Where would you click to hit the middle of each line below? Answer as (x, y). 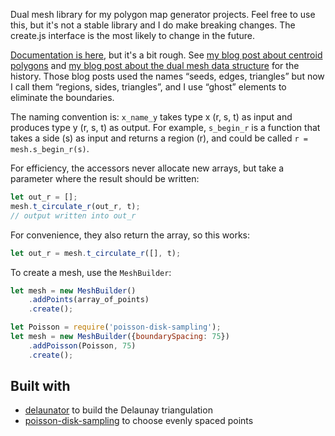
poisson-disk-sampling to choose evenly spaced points (139, 421)
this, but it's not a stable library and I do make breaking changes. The (153, 25)
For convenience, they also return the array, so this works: (130, 235)
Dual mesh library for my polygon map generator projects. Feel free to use (163, 14)
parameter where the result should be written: (105, 178)
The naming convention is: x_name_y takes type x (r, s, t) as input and (151, 117)
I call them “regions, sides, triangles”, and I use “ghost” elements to (148, 87)
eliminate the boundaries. (62, 97)
